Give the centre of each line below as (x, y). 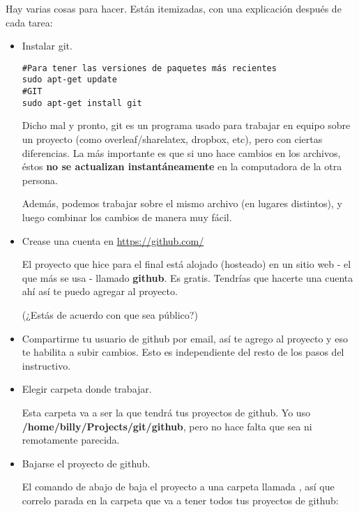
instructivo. (46, 365)
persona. (40, 180)
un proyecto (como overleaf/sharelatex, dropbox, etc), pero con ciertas (172, 139)
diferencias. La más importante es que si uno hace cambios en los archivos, (181, 152)
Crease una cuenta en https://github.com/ (113, 240)
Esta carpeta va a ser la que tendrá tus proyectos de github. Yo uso (166, 412)
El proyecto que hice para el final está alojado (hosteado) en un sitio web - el (186, 264)
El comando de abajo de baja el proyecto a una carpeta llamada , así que (178, 487)
